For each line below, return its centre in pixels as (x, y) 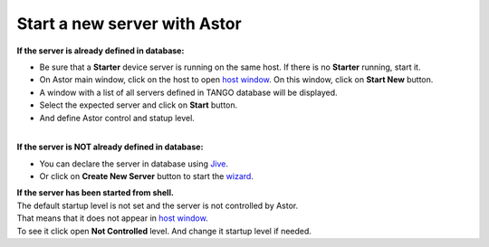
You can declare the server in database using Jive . (134, 164)
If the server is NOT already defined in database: (110, 147)
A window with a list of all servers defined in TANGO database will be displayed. (189, 92)
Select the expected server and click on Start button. (139, 105)
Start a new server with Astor (129, 24)
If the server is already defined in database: (101, 51)
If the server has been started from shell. (95, 193)
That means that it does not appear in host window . (112, 218)
